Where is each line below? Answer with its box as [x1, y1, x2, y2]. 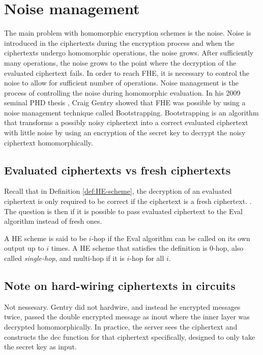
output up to [4, 243, 44, 253]
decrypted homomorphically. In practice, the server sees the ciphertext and [4, 321, 238, 332]
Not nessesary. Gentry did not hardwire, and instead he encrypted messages [4, 301, 241, 312]
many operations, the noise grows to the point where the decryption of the [4, 57, 237, 68]
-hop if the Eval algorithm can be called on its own [91, 232, 250, 243]
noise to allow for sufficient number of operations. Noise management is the [4, 77, 239, 88]
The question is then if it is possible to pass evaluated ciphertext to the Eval [4, 205, 243, 216]
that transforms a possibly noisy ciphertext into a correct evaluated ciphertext [4, 117, 248, 128]
